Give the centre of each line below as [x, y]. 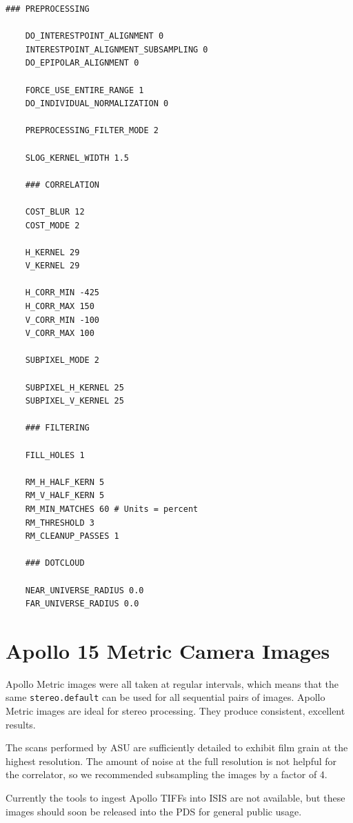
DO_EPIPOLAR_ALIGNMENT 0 [82, 63]
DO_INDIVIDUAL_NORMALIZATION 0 [97, 104]
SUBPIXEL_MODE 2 [62, 360]
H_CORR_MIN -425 [62, 293]
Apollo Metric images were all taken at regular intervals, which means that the [172, 683]
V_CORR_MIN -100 [62, 320]
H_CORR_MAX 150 [60, 307]
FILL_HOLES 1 [55, 455]
